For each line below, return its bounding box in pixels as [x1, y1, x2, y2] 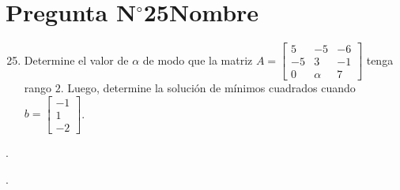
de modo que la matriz [142, 51, 253, 68]
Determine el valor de [24, 51, 129, 68]
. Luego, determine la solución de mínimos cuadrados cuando [60, 80, 356, 96]
